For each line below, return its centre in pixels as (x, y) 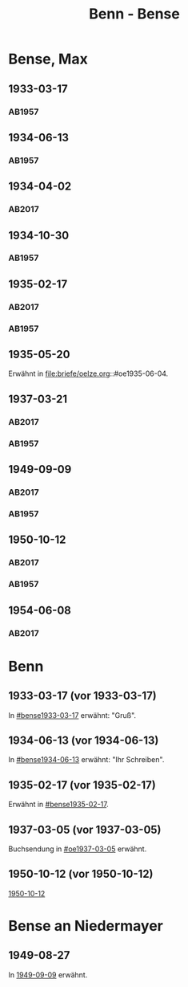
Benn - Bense (134, 14)
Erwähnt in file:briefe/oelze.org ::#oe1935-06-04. (88, 373)
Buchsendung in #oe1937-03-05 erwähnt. (78, 849)
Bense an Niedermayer (86, 926)
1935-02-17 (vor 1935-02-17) (82, 785)
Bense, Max (48, 59)
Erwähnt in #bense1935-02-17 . (59, 805)
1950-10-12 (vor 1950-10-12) (81, 874)
